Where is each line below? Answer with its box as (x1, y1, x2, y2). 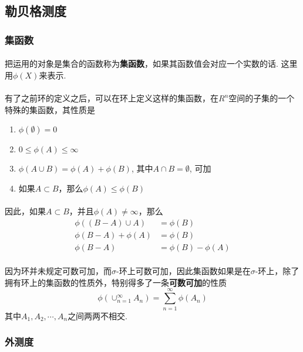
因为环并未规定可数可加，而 (5, 265, 112, 277)
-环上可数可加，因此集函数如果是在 (116, 265, 251, 277)
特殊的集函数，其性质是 (5, 103, 95, 115)
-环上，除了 (255, 265, 299, 277)
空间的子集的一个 (228, 92, 295, 104)
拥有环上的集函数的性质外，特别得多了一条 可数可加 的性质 (5, 276, 227, 288)
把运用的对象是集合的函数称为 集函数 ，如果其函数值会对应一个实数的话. (5, 57, 278, 70)
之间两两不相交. (68, 309, 128, 322)
